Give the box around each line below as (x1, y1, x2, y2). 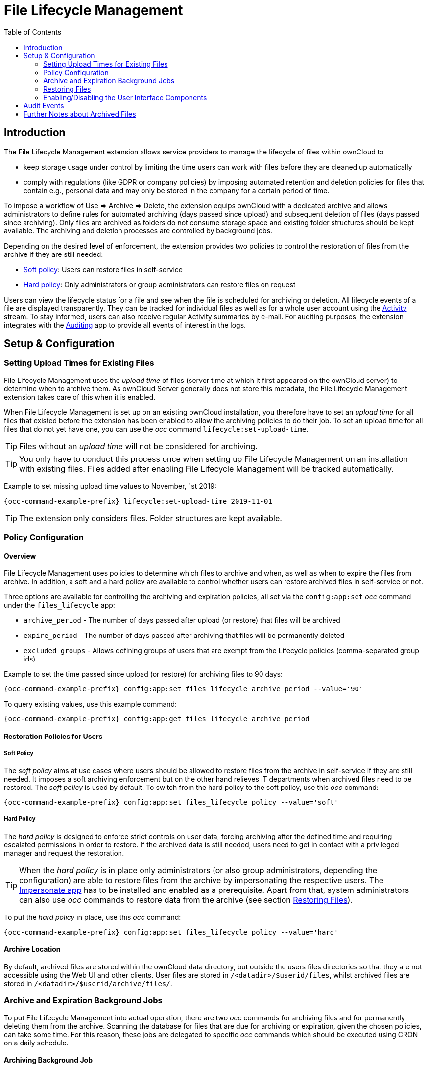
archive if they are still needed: (4, 250, 103, 258)
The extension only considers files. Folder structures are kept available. (19, 513, 282, 523)
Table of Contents (4, 27, 62, 36)
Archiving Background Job (4, 1056, 93, 1065)
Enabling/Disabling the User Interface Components (43, 93, 207, 102)
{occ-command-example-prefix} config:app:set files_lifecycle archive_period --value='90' (4, 685, 363, 693)
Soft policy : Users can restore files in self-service (24, 265, 183, 274)
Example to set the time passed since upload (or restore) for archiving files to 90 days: (4, 670, 283, 679)
